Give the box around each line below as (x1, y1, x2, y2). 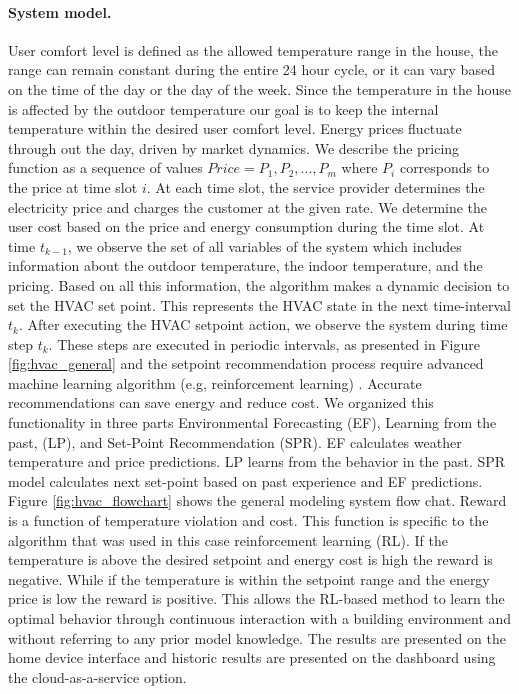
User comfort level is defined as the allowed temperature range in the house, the (8, 39, 499, 60)
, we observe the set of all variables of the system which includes (67, 235, 462, 256)
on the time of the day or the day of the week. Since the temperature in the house (8, 78, 511, 99)
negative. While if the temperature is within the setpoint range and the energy (8, 568, 490, 589)
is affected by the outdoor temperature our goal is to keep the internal (8, 98, 439, 119)
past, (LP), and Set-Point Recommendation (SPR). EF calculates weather (8, 431, 462, 452)
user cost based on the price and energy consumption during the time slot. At (8, 216, 485, 237)
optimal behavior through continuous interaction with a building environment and (8, 608, 512, 629)
